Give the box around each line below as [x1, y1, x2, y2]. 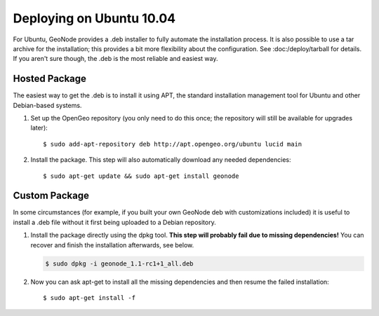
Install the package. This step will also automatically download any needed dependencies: [30, 156, 291, 164]
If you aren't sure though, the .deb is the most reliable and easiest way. [13, 55, 218, 63]
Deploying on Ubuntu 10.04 [13, 11, 176, 26]
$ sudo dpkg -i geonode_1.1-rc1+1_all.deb [45, 259, 194, 268]
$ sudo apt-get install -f [43, 294, 136, 302]
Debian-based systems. [13, 101, 82, 109]
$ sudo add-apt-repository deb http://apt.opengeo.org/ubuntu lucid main [43, 140, 302, 148]
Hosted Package [13, 73, 87, 85]
